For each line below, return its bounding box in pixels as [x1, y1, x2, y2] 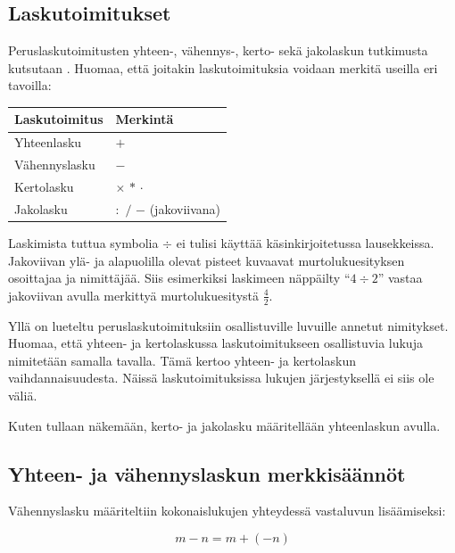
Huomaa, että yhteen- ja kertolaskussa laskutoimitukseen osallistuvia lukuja [8, 334, 423, 352]
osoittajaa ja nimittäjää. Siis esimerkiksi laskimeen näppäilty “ [8, 268, 351, 287]
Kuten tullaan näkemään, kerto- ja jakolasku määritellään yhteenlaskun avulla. [8, 416, 441, 434]
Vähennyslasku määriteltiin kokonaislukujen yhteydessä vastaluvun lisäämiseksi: [8, 501, 446, 520]
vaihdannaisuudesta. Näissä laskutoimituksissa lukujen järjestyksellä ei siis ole [8, 368, 434, 387]
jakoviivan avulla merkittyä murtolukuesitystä [8, 285, 260, 304]
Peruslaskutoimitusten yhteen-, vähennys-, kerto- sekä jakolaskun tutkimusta [8, 41, 428, 60]
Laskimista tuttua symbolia [8, 233, 159, 252]
